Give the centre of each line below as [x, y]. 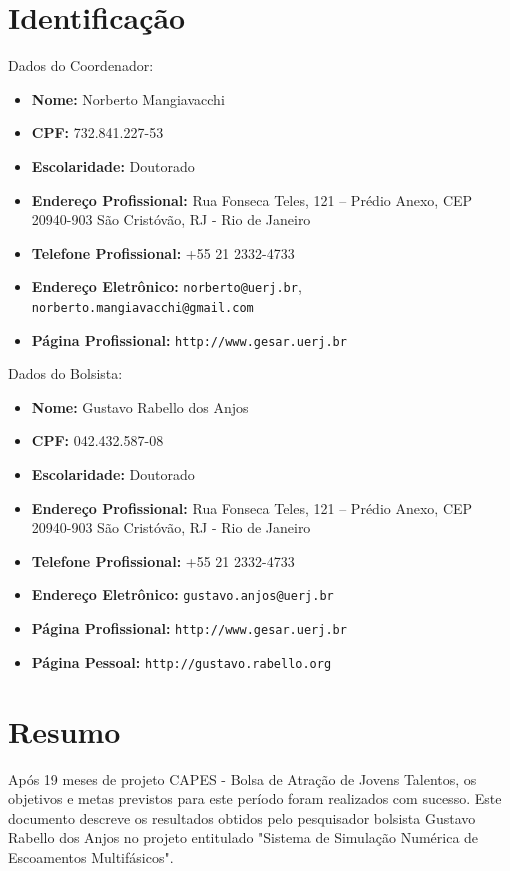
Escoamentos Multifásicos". [91, 856]
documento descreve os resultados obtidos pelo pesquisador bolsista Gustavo [242, 817]
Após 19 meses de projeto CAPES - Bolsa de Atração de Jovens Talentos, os [242, 778]
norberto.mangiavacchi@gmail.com [142, 307]
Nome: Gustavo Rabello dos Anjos [140, 406]
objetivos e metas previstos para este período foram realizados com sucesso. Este [255, 798]
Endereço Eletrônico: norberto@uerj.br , [166, 286]
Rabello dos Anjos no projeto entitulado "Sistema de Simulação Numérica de [243, 837]
